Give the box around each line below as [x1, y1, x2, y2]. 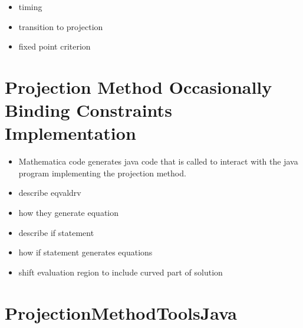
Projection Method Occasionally [5, 74, 272, 99]
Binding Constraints [5, 98, 172, 122]
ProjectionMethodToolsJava [5, 300, 237, 324]
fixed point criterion [18, 40, 91, 53]
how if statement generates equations [18, 246, 153, 258]
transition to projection [18, 20, 103, 32]
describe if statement [18, 226, 94, 238]
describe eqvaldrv [18, 186, 81, 199]
